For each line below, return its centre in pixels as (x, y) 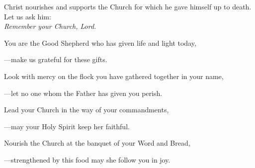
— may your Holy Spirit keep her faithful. (67, 126)
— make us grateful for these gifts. (56, 59)
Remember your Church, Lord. (50, 26)
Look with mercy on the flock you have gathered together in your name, (114, 76)
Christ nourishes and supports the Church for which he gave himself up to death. (128, 6)
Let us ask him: (28, 16)
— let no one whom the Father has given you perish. (83, 93)
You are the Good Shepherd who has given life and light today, (100, 42)
